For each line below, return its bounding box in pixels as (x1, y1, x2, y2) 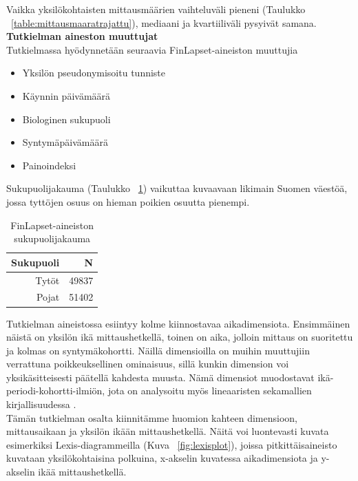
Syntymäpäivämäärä (22, 135, 108, 149)
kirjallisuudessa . (6, 397, 76, 411)
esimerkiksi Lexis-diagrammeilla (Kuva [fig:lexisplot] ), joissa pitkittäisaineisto (6, 437, 337, 451)
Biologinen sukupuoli (22, 111, 111, 126)
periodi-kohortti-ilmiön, (6, 383, 105, 398)
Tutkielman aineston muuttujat (6, 29, 158, 43)
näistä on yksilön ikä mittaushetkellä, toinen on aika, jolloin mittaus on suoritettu (6, 330, 353, 344)
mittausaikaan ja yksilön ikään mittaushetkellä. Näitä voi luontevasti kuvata (6, 424, 329, 438)
